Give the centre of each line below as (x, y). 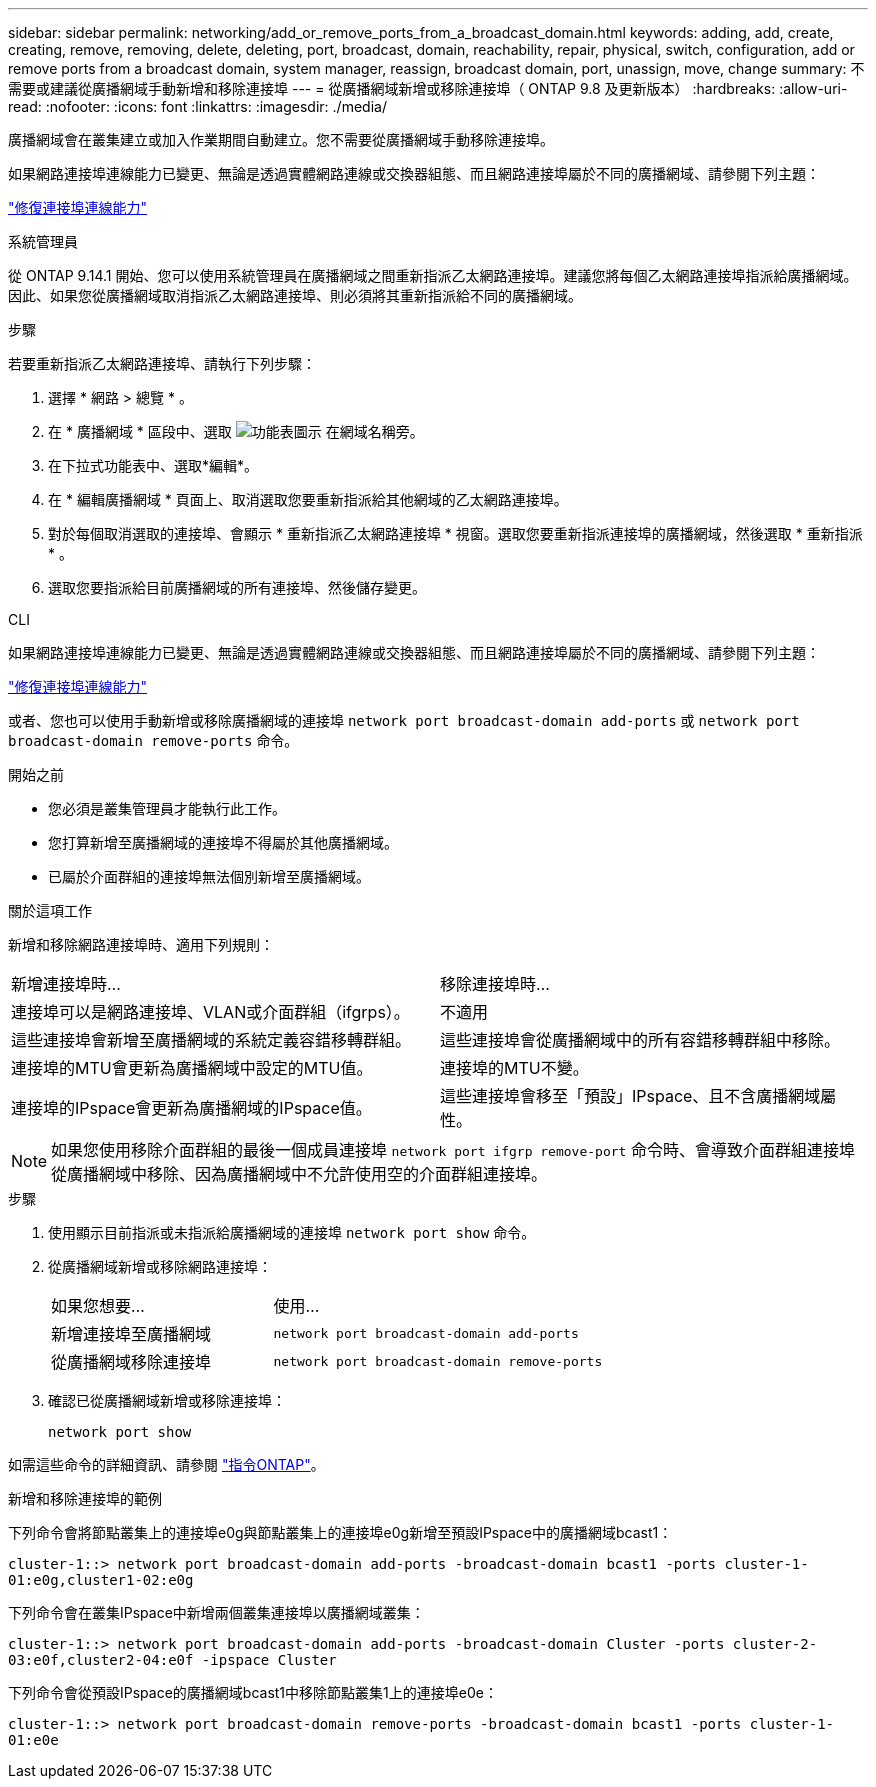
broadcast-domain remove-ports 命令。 (153, 740)
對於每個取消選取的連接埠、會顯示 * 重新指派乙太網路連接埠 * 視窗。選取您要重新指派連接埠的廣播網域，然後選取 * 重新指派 (455, 533)
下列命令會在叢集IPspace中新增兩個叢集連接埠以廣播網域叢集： (216, 1612)
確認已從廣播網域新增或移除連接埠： (167, 1400)
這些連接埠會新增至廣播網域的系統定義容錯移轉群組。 (211, 1040)
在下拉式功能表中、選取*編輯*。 (153, 465)
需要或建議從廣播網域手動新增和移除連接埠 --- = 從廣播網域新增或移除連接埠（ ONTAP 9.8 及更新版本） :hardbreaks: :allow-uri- (428, 88)
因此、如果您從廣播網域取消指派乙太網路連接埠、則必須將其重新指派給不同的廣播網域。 (295, 295)
